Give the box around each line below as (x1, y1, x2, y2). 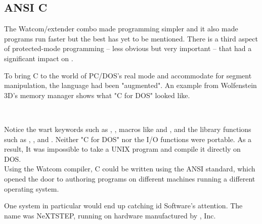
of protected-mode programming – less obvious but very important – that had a (4, 43, 252, 54)
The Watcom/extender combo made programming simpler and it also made (4, 23, 238, 34)
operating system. (4, 183, 59, 194)
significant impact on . (4, 53, 73, 63)
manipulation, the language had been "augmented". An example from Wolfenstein (4, 80, 257, 91)
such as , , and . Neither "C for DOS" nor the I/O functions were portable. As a (4, 133, 252, 144)
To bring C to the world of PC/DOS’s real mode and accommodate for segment (4, 70, 252, 80)
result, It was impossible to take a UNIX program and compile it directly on (4, 144, 241, 154)
